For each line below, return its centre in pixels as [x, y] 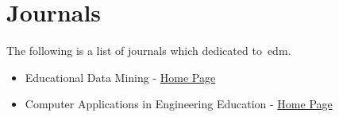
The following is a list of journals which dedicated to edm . [149, 51]
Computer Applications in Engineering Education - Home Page [179, 104]
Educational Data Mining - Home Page [120, 77]
